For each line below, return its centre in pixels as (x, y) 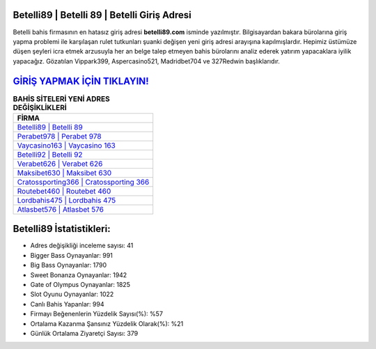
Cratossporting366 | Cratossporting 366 (83, 182)
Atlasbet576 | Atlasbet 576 (61, 209)
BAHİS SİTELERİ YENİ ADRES (62, 99)
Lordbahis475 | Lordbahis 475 (66, 200)
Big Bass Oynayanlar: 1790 (69, 265)
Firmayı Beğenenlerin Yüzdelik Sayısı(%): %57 (97, 314)
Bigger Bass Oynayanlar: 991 (71, 255)
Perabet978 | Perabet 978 (59, 136)
